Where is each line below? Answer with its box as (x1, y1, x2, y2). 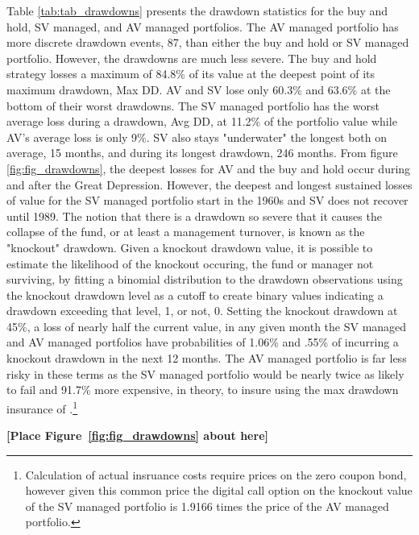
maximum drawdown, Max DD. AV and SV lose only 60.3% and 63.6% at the (6, 81, 391, 97)
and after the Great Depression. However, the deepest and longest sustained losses (6, 176, 413, 193)
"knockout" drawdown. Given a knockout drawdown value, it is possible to (6, 238, 373, 255)
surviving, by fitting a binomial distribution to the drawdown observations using (6, 271, 403, 288)
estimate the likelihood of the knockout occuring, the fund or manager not (6, 255, 374, 272)
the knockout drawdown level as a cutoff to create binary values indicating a (6, 286, 384, 303)
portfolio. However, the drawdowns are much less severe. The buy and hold (6, 49, 377, 66)
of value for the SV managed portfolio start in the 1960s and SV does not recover (6, 192, 409, 209)
